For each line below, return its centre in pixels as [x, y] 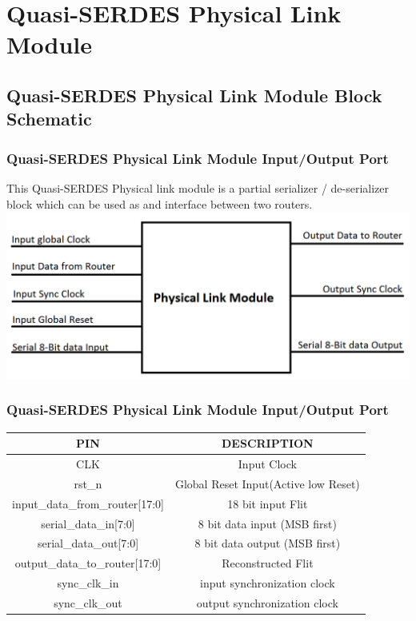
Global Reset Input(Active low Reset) [267, 483]
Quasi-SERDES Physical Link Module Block [194, 95]
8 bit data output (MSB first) [268, 543]
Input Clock [267, 463]
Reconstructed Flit [268, 563]
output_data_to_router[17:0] [88, 563]
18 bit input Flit [268, 503]
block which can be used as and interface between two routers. [160, 203]
